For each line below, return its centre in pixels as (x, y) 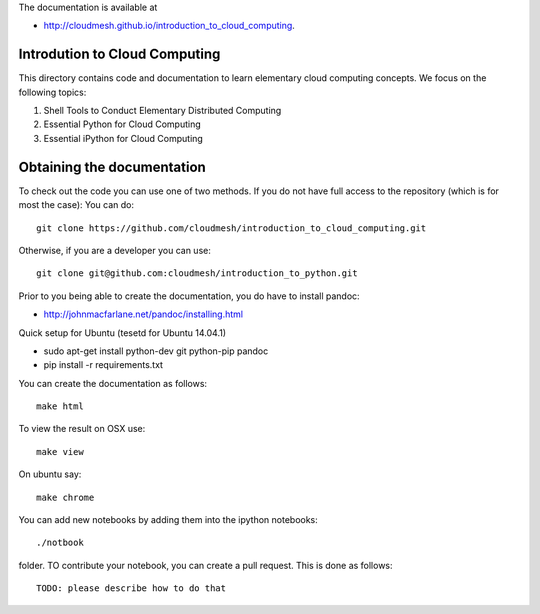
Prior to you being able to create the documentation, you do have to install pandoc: (189, 296)
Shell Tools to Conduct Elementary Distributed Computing (162, 111)
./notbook (60, 543)
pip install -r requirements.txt (103, 365)
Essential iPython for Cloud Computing (123, 138)
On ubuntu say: (50, 474)
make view (60, 451)
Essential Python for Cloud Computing (122, 124)
